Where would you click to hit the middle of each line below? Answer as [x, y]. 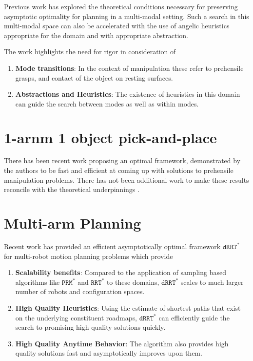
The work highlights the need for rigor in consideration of [90, 52]
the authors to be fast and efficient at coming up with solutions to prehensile [119, 170]
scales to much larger [212, 282]
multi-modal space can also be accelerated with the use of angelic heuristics [117, 26]
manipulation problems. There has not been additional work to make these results [126, 180]
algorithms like [38, 282]
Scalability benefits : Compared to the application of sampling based [121, 272]
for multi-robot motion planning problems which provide [88, 256]
